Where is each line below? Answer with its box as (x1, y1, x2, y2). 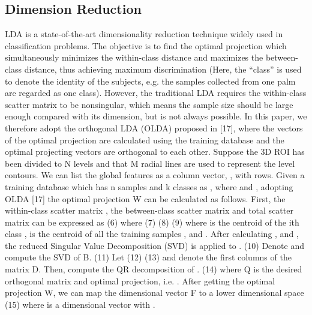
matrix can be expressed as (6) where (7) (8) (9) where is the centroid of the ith (5, 215, 299, 228)
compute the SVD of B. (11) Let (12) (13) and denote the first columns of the (5, 251, 292, 263)
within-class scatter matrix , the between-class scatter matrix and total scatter (5, 204, 293, 217)
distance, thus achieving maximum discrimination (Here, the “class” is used (24, 62, 302, 75)
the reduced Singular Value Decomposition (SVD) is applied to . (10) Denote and (5, 239, 305, 251)
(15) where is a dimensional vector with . (5, 298, 155, 310)
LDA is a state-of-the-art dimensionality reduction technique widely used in (5, 28, 283, 40)
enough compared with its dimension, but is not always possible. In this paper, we (5, 110, 307, 122)
